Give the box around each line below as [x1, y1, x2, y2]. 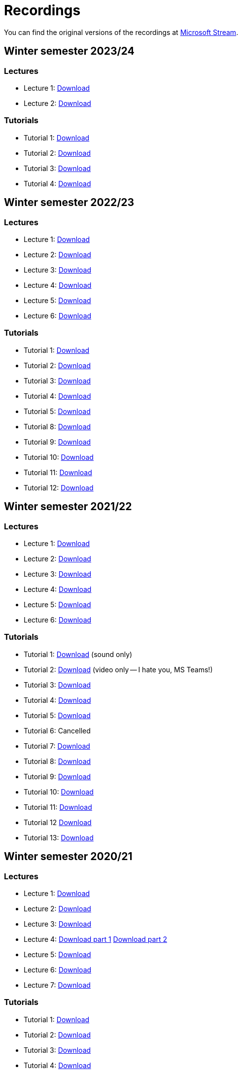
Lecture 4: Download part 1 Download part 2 [24, 935, 167, 943]
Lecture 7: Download [24, 980, 91, 989]
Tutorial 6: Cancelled [24, 726, 91, 735]
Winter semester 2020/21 [4, 850, 133, 863]
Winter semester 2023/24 [4, 45, 135, 58]
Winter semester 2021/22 [4, 500, 132, 513]
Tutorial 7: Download [24, 741, 90, 750]
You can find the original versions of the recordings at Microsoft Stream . [4, 28, 239, 36]
